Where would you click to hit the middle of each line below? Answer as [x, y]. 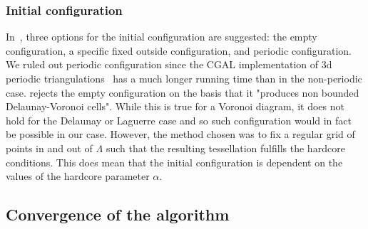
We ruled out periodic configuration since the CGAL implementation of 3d [169, 64]
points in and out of [49, 148]
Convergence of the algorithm [118, 214]
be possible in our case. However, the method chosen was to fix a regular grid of [180, 134]
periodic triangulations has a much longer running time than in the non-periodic [184, 78]
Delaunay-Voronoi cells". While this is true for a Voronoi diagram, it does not [175, 106]
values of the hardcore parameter [78, 176]
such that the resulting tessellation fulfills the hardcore [225, 148]
